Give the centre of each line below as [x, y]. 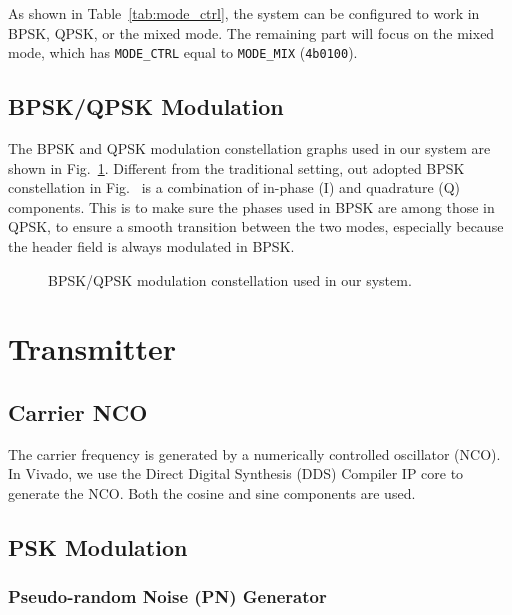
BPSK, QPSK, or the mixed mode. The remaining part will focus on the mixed [251, 32]
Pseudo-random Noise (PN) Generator [167, 596]
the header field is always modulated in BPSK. [151, 246]
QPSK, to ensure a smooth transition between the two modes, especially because [256, 226]
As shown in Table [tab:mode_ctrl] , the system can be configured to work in [244, 13]
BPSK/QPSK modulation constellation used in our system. [230, 279]
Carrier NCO [78, 411]
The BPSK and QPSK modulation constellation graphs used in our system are [249, 148]
